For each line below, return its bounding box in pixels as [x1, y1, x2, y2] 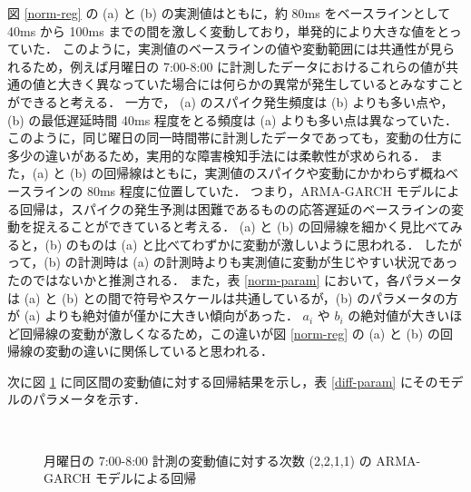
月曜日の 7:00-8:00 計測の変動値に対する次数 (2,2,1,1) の [44, 450, 372, 469]
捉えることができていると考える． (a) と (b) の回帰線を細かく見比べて [32, 217, 450, 236]
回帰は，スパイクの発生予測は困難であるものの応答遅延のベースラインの [19, 199, 451, 218]
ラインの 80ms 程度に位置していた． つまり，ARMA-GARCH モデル [32, 181, 435, 200]
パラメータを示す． [32, 389, 147, 408]
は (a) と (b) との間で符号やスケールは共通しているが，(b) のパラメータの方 [7, 288, 458, 307]
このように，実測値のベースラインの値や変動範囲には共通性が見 [62, 39, 443, 58]
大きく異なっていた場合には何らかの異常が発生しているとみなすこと [57, 74, 464, 93]
